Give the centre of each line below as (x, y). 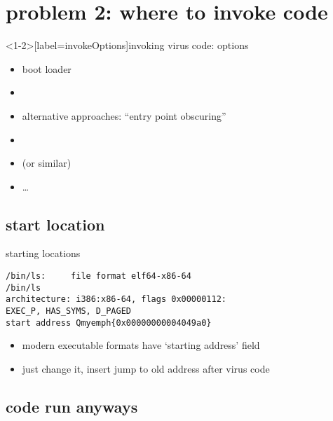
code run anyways (72, 406)
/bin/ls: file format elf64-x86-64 (98, 276)
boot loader (47, 68)
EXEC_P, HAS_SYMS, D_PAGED (68, 311)
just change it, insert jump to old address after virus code (146, 368)
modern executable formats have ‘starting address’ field (141, 345)
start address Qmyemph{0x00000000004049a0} (109, 323)
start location (55, 224)
